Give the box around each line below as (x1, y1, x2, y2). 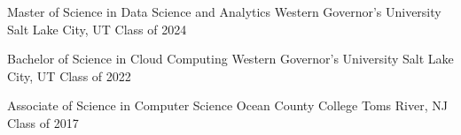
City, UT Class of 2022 (7, 66, 131, 85)
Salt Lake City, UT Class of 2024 (7, 19, 187, 38)
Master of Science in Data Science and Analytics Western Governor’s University (7, 3, 441, 20)
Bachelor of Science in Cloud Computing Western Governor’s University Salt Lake (7, 49, 454, 68)
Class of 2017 (7, 113, 79, 131)
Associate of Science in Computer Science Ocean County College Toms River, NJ (7, 96, 448, 115)
